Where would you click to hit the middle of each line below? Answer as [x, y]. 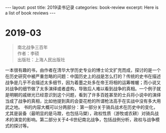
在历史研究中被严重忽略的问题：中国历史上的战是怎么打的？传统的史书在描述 [83, 76]
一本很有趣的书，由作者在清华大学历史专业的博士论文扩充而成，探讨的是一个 [83, 70]
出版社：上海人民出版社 [41, 59]
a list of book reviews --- [30, 13]
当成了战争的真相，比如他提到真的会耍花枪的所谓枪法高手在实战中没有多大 [81, 101]
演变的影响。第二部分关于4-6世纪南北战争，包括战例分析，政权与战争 [84, 119]
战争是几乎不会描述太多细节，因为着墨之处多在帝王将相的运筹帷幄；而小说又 [83, 82]
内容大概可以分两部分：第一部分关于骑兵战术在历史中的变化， [95, 107]
